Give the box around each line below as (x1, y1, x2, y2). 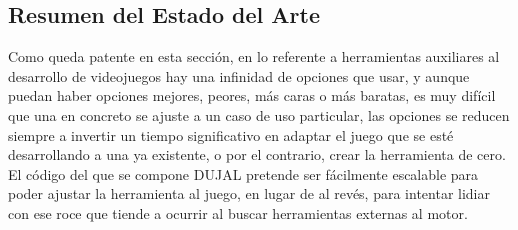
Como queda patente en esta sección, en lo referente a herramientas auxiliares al (8, 46, 500, 67)
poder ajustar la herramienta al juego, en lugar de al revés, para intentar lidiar (8, 183, 490, 204)
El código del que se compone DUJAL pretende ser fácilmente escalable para (8, 163, 479, 184)
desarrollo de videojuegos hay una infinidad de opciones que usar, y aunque (8, 65, 470, 86)
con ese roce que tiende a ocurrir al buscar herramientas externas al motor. (8, 202, 468, 223)
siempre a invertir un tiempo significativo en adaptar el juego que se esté (8, 124, 454, 145)
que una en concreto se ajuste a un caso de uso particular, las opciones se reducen (8, 104, 510, 125)
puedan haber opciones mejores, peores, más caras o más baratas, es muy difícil (8, 85, 496, 106)
